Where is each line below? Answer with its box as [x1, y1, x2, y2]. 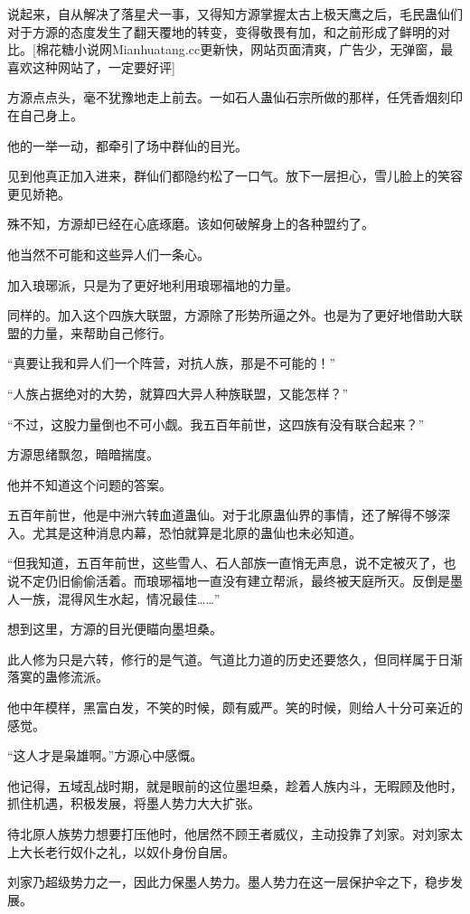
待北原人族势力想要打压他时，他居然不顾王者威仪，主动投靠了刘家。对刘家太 [7, 824, 463, 843]
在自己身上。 [7, 105, 83, 124]
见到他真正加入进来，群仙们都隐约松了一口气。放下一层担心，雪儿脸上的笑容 [7, 166, 463, 185]
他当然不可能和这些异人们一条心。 [7, 244, 210, 263]
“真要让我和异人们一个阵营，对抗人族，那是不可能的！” [7, 353, 336, 372]
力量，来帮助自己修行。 [32, 323, 172, 342]
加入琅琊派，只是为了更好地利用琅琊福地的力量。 [7, 275, 298, 294]
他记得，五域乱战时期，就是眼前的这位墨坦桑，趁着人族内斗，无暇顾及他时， [7, 776, 463, 795]
